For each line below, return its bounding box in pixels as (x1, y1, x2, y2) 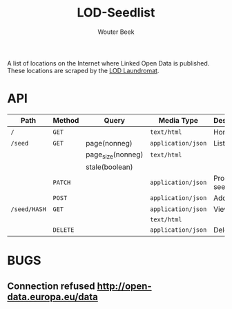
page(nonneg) (86, 138, 133, 148)
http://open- (97, 280, 152, 292)
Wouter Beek (97, 28, 135, 36)
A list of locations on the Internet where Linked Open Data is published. (7, 59, 210, 67)
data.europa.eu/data (7, 291, 99, 303)
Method (52, 115, 79, 125)
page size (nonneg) (86, 150, 144, 161)
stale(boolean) (86, 162, 133, 172)
